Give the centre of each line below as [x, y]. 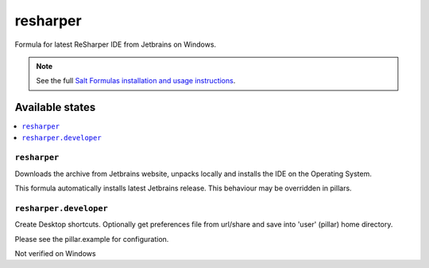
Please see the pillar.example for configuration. [92, 239]
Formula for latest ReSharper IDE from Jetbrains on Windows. [116, 44]
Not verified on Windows [55, 254]
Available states [55, 107]
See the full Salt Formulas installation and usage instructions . [136, 81]
